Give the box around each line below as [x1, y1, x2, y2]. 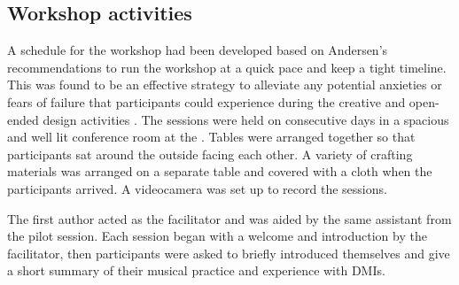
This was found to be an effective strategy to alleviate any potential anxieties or [7, 75, 442, 94]
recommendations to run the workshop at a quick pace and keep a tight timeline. [7, 58, 447, 76]
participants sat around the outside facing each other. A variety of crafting [7, 144, 413, 163]
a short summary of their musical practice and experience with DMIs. [7, 261, 385, 280]
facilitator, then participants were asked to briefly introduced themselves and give [7, 243, 450, 262]
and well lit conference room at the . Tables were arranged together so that [7, 127, 416, 146]
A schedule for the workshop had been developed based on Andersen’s [7, 41, 388, 59]
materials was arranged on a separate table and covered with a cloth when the [7, 162, 432, 181]
